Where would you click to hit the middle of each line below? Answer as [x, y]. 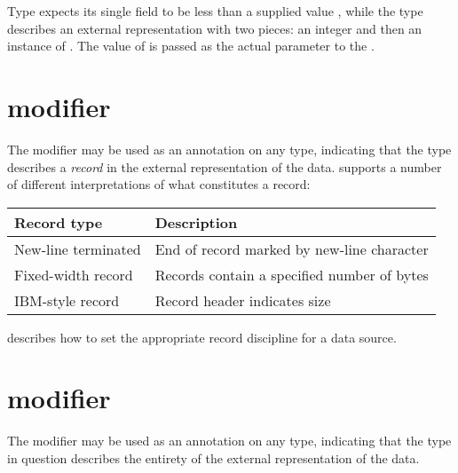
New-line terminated [78, 248]
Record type [59, 222]
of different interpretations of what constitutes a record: [159, 184]
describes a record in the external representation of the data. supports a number [225, 166]
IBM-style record [67, 300]
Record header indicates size [243, 300]
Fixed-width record [74, 274]
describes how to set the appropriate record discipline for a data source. [202, 337]
